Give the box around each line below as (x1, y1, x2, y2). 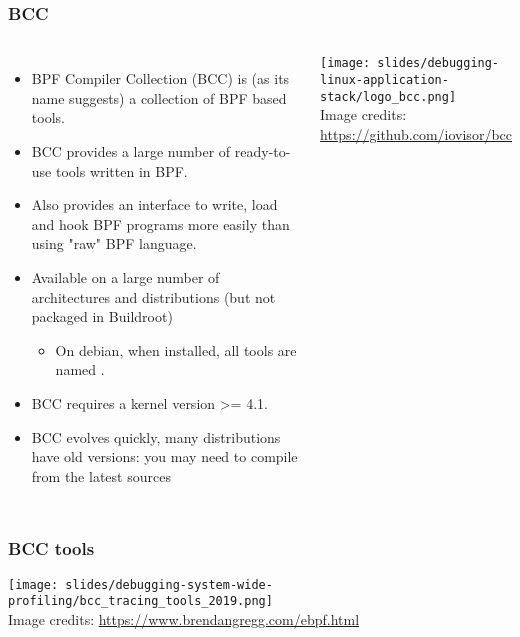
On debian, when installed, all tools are (55, 339, 297, 360)
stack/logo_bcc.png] (320, 89, 457, 104)
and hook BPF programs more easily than (31, 213, 290, 234)
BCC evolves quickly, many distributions (31, 426, 281, 447)
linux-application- (320, 72, 449, 87)
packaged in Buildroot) (31, 306, 173, 327)
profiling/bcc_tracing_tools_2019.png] (8, 594, 273, 609)
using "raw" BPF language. (31, 233, 197, 254)
